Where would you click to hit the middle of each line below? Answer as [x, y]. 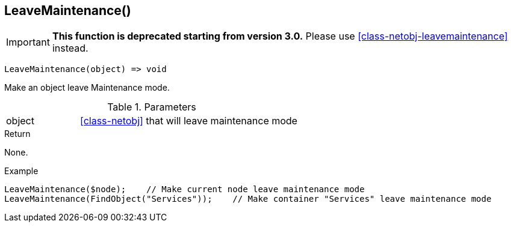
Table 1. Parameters [152, 107]
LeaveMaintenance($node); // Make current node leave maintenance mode [185, 189]
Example [21, 171]
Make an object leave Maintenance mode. [87, 88]
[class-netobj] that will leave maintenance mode [188, 121]
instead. [70, 48]
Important [28, 42]
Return [17, 134]
